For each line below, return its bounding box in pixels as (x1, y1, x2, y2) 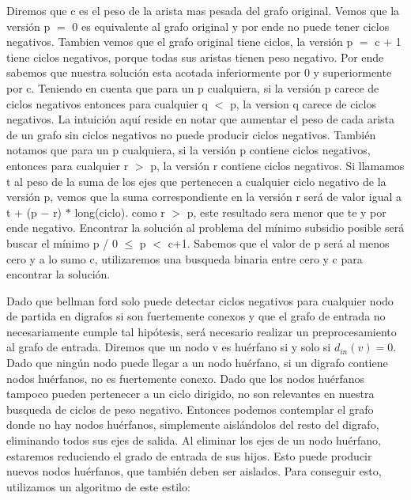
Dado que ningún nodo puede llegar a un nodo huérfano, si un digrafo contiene (6, 354, 388, 371)
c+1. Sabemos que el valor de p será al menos (168, 234, 390, 251)
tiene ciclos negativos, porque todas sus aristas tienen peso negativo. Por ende (6, 48, 384, 65)
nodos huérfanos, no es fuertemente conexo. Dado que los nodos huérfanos (6, 369, 365, 386)
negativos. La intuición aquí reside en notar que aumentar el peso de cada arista (6, 111, 395, 127)
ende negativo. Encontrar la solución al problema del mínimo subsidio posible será (6, 219, 405, 236)
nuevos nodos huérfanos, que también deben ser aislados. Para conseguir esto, (6, 463, 382, 479)
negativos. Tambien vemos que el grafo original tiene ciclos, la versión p (6, 33, 353, 50)
